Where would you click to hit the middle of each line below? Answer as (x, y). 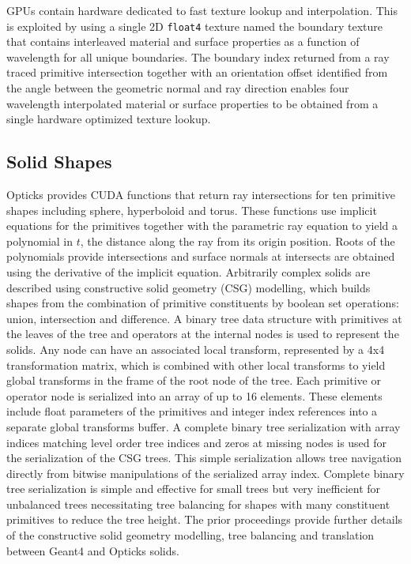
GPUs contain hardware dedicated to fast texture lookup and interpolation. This (202, 10)
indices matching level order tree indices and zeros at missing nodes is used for (197, 442)
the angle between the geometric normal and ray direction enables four (178, 88)
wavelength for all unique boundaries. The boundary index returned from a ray (198, 56)
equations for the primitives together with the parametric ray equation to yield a (202, 226)
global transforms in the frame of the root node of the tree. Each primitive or (194, 380)
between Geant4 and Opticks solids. (93, 550)
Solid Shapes (59, 162)
